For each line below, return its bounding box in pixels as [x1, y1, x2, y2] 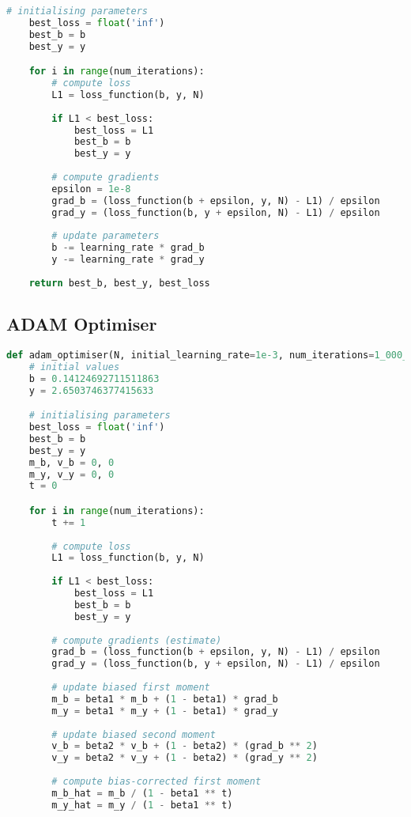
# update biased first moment [51, 682, 210, 694]
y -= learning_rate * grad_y [51, 254, 205, 266]
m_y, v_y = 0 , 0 [28, 468, 115, 480]
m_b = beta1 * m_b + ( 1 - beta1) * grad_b [51, 693, 278, 705]
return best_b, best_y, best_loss [28, 277, 210, 289]
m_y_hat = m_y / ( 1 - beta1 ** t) [51, 799, 233, 811]
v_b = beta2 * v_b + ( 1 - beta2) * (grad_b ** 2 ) [51, 740, 318, 752]
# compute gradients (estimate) [51, 634, 222, 646]
